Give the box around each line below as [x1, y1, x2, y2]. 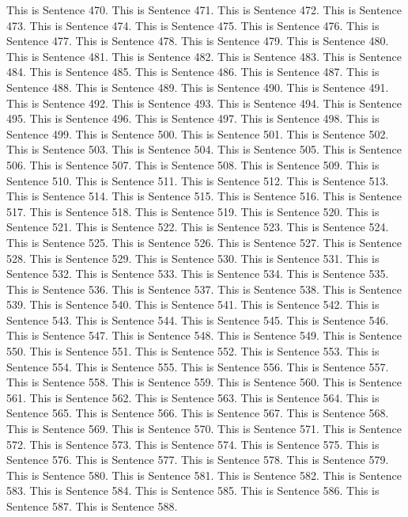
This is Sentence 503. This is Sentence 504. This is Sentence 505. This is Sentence [6, 141, 402, 158]
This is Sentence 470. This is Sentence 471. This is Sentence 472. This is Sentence [6, 2, 402, 17]
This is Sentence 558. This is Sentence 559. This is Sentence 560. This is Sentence [6, 374, 402, 390]
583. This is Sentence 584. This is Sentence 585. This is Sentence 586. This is [6, 482, 380, 499]
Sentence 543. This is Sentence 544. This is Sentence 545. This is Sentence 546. [6, 311, 389, 328]
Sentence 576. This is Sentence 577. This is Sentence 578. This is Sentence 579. [6, 451, 389, 468]
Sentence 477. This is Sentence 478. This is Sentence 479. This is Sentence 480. [6, 32, 389, 49]
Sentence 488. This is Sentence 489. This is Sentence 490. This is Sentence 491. [6, 78, 389, 95]
